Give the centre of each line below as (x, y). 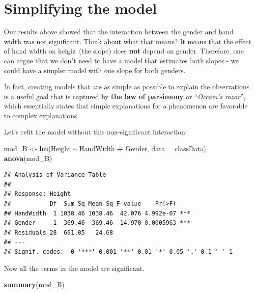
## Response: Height (38, 194)
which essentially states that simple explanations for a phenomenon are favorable (126, 106)
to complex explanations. (42, 115)
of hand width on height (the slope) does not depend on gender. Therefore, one (124, 51)
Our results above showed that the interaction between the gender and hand (119, 32)
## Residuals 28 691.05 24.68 (58, 232)
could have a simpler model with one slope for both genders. (95, 70)
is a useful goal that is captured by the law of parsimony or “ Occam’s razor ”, (125, 96)
